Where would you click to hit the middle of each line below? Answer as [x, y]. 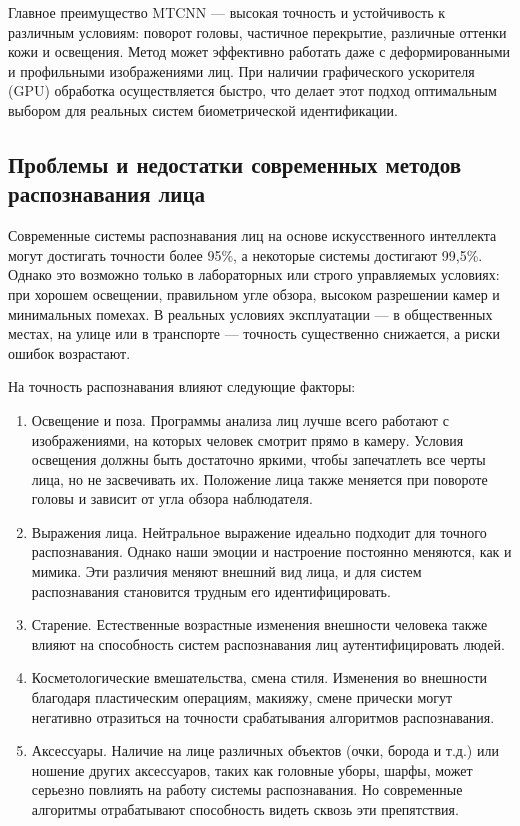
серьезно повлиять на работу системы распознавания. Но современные [247, 789]
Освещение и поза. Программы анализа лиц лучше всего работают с [240, 419]
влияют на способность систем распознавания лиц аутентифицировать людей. [268, 643]
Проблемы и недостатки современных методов [235, 163]
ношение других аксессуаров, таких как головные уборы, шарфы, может [252, 769]
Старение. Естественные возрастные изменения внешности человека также [259, 624]
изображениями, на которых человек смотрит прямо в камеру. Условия [247, 439]
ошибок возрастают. [69, 352]
